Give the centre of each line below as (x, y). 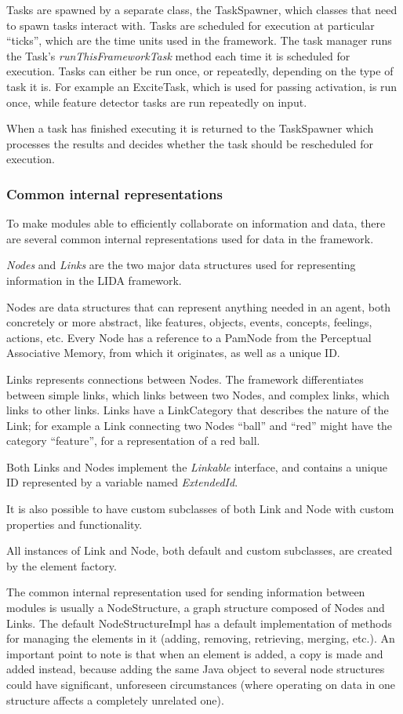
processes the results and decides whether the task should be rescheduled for (190, 143)
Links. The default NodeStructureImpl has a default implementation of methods (199, 623)
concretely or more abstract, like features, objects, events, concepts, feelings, (189, 322)
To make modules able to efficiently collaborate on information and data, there (196, 223)
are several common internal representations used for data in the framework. (190, 238)
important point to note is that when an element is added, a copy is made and (195, 653)
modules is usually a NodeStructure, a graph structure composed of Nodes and (196, 608)
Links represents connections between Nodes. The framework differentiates (185, 379)
